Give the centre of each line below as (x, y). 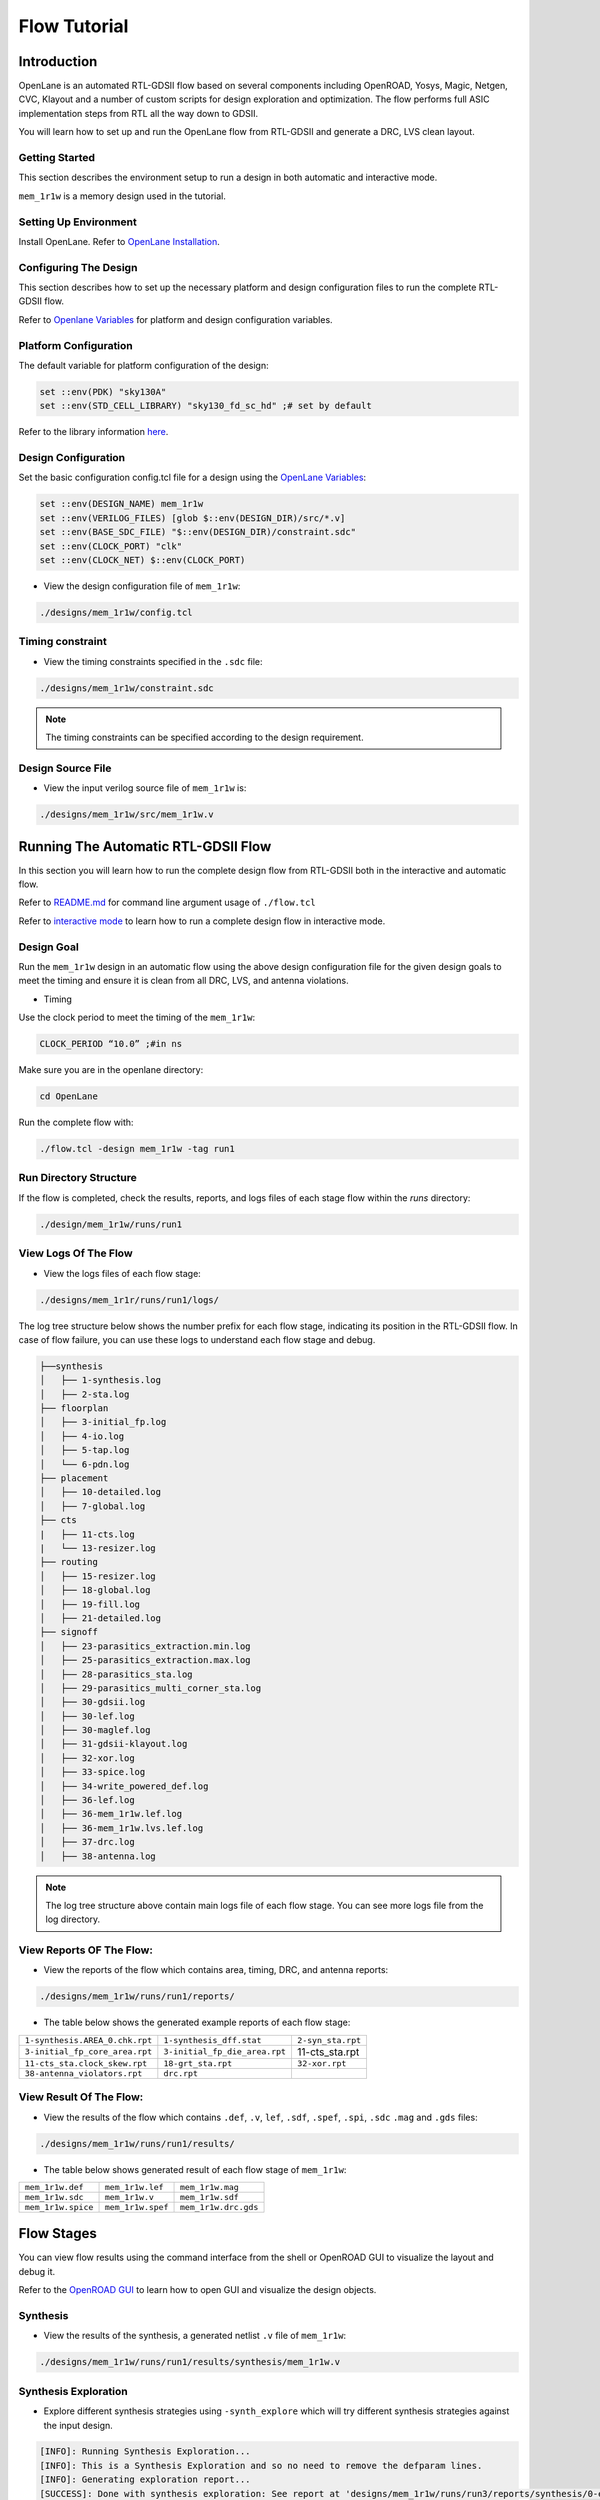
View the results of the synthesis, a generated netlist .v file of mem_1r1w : (195, 2336)
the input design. (78, 2425)
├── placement (74, 1478)
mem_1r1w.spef (136, 2206)
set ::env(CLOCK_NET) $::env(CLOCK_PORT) (142, 560)
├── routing (69, 1562)
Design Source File (65, 768)
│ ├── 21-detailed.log (100, 1618)
